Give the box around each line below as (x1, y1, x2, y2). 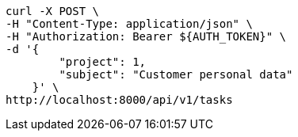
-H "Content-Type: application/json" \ (6, 17, 253, 30)
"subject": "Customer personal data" (59, 68, 293, 81)
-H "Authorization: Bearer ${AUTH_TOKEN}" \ (6, 30, 287, 43)
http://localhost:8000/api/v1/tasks (6, 93, 233, 106)
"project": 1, (59, 55, 147, 68)
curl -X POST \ (6, 5, 100, 17)
